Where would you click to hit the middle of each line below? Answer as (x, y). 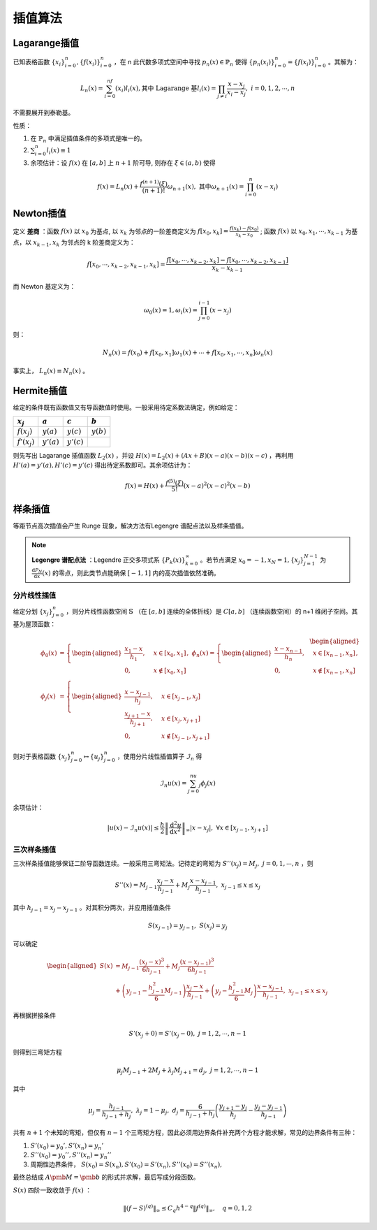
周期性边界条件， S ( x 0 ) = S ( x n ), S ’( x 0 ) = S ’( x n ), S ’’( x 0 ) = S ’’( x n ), (126, 1165)
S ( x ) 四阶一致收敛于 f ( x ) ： (52, 1190)
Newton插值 (39, 214)
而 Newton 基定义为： (44, 286)
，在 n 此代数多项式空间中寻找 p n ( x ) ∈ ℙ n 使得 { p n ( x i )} (194, 63)
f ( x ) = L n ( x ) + (118, 187)
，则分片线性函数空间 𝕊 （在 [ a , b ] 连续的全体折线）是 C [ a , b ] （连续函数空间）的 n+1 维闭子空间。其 (212, 612)
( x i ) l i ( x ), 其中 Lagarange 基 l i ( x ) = (166, 89)
